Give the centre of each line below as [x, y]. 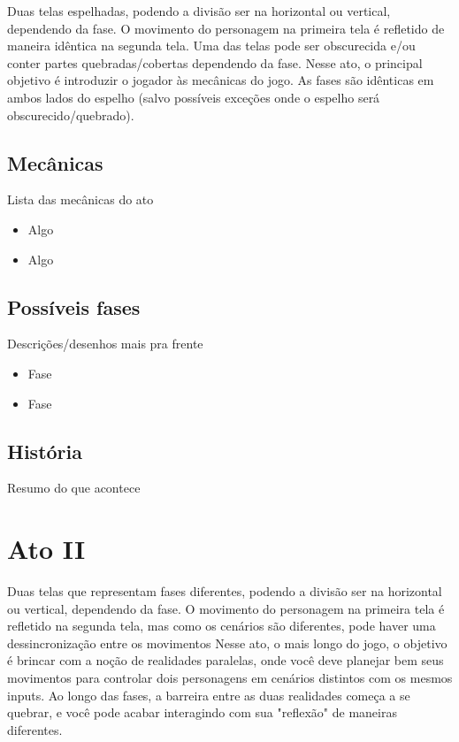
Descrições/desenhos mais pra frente [105, 344]
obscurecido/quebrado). [71, 115]
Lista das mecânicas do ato [80, 199]
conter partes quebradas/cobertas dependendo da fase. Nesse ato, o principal [215, 62]
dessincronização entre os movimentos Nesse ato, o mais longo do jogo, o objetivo [227, 643]
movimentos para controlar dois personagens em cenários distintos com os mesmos [230, 678]
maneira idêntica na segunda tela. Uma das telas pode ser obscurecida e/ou [211, 46]
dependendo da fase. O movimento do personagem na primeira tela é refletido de [226, 28]
